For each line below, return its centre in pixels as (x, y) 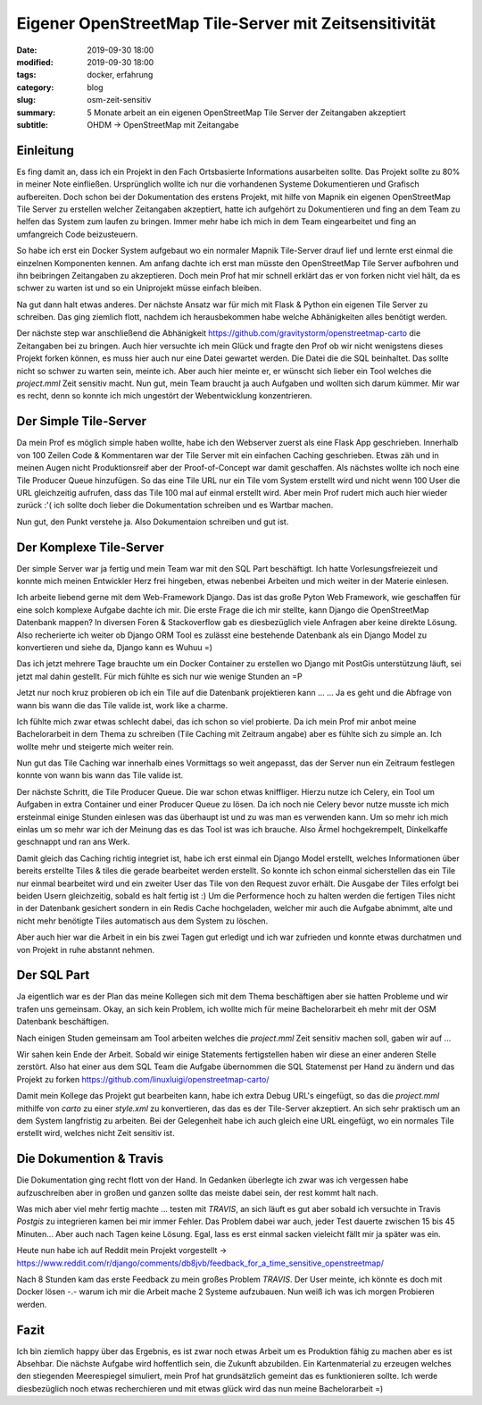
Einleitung (46, 151)
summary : (36, 113)
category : (35, 87)
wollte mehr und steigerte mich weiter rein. (95, 747)
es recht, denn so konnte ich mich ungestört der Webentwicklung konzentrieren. (164, 396)
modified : (35, 62)
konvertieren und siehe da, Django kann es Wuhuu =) (115, 647)
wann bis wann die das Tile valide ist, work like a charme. (122, 705)
